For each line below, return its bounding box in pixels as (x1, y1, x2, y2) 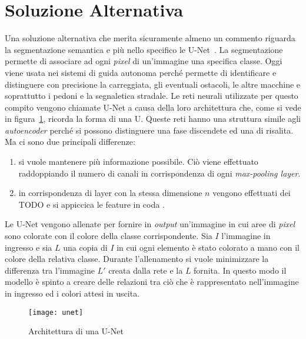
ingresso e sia (5, 241, 52, 253)
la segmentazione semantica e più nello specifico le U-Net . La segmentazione (5, 43, 283, 55)
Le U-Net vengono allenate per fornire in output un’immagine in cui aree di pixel (5, 218, 295, 230)
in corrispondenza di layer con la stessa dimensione (18, 187, 202, 199)
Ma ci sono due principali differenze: (5, 135, 135, 148)
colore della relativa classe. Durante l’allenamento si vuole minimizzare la (5, 252, 269, 265)
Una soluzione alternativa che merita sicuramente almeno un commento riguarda (5, 32, 295, 44)
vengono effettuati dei (212, 187, 291, 199)
